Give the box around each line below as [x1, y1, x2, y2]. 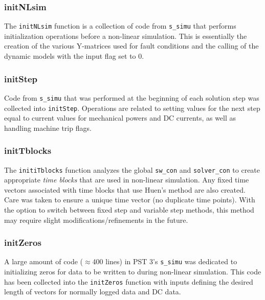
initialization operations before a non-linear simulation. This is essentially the [4, 30, 247, 41]
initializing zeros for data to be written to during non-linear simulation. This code [4, 266, 261, 277]
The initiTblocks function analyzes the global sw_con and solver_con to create [4, 164, 260, 175]
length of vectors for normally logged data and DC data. [4, 286, 181, 297]
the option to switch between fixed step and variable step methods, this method [4, 204, 254, 215]
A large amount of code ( [4, 256, 83, 267]
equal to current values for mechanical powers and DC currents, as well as [4, 112, 236, 123]
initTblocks [4, 144, 52, 157]
